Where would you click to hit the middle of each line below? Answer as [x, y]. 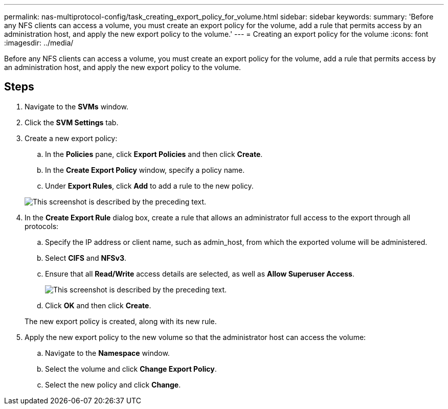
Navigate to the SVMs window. [76, 106]
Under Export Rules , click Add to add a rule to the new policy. [149, 186]
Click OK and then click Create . [98, 305]
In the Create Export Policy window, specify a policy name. [145, 170]
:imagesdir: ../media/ [39, 43]
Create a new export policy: [71, 138]
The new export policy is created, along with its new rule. [121, 321]
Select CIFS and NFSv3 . [86, 258]
